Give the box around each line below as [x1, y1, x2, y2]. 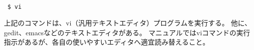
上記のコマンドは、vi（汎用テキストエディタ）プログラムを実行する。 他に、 [4, 18, 252, 28]
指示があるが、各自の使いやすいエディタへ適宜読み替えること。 [4, 37, 210, 47]
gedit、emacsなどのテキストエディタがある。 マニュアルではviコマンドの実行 [4, 27, 251, 37]
